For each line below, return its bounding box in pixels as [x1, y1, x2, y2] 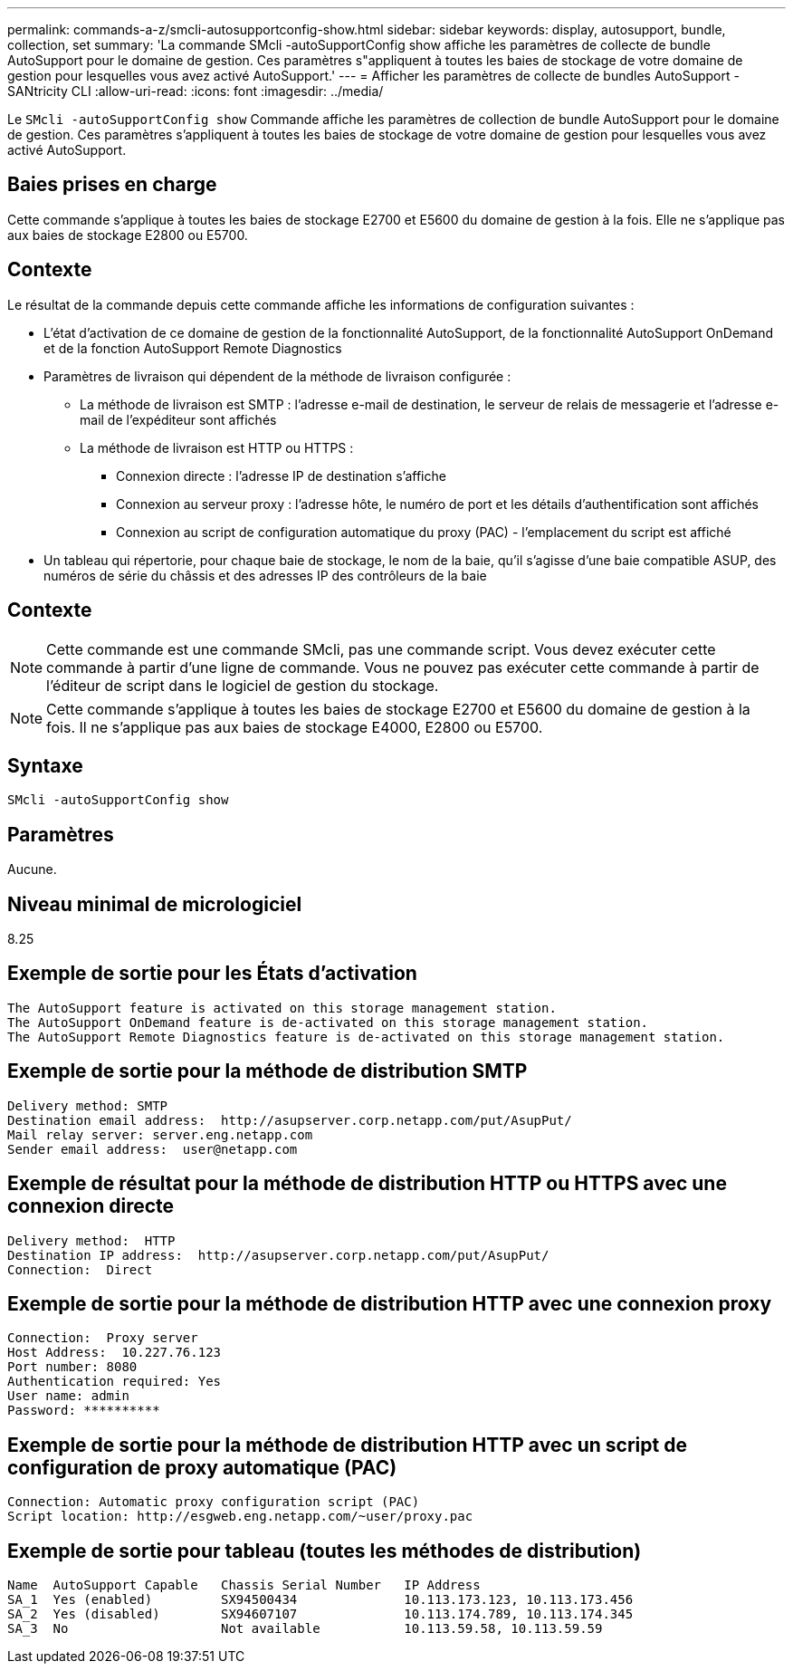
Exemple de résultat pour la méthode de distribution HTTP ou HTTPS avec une [7, 1172, 727, 1196]
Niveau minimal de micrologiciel [7, 892, 302, 916]
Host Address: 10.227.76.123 [7, 1345, 222, 1360]
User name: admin [7, 1388, 129, 1404]
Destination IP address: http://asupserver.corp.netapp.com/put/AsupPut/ [7, 1247, 549, 1263]
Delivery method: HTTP [7, 1233, 176, 1248]
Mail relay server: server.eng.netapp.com [7, 1127, 313, 1142]
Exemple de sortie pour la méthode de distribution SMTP [7, 1060, 528, 1083]
